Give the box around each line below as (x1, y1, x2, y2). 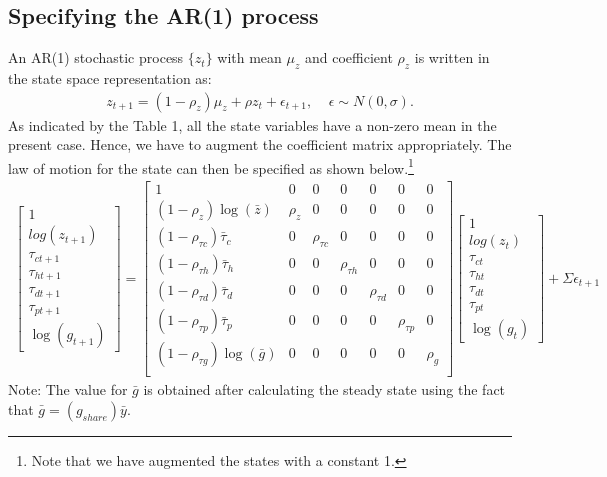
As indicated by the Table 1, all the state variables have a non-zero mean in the (8, 114, 497, 135)
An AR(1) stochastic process (8, 47, 184, 68)
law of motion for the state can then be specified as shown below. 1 (8, 154, 414, 178)
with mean (217, 47, 282, 68)
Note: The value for (8, 379, 128, 400)
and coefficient (304, 47, 393, 68)
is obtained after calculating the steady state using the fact (143, 379, 506, 400)
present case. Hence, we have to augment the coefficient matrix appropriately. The (8, 134, 512, 155)
